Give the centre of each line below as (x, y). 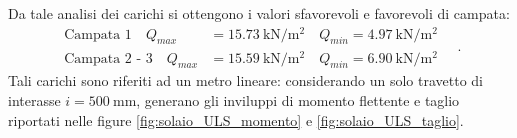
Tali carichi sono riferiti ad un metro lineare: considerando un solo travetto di (245, 80)
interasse (34, 100)
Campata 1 (98, 34)
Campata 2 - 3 (108, 58)
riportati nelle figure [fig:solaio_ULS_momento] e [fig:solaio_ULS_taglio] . (236, 119)
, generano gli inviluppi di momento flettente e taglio (298, 100)
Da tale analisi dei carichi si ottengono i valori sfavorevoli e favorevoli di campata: (259, 13)
